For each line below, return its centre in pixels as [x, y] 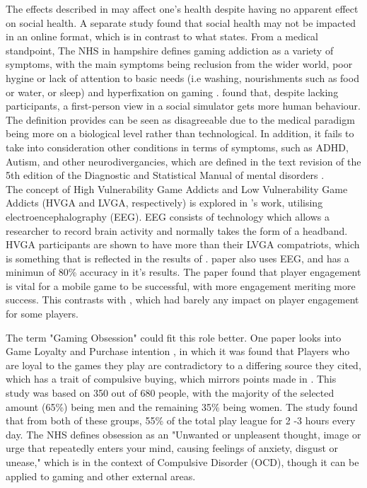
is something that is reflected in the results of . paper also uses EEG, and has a [177, 258]
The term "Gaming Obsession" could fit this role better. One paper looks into [174, 337]
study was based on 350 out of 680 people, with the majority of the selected [170, 393]
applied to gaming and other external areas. [101, 476]
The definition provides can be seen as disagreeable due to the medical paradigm [180, 119]
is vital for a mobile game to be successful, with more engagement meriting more [181, 285]
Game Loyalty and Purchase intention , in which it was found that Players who [178, 351]
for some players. [42, 314]
